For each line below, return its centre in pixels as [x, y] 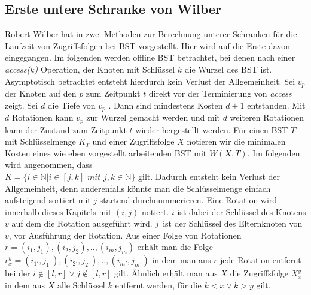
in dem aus [25, 285]
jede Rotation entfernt [261, 260]
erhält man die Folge [175, 247]
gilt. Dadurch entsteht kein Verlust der [209, 176]
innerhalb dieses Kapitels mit [58, 211]
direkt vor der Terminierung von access [220, 93]
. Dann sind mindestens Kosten [166, 105]
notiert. [155, 211]
